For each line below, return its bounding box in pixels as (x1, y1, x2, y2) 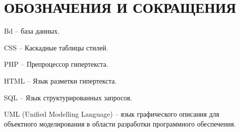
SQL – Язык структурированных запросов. (4, 92, 132, 102)
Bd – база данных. (4, 26, 60, 36)
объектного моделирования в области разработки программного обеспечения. (4, 118, 236, 129)
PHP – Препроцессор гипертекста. (4, 59, 109, 69)
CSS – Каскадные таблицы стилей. (4, 42, 109, 52)
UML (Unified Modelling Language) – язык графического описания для (4, 109, 220, 119)
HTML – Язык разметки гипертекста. (4, 75, 117, 86)
